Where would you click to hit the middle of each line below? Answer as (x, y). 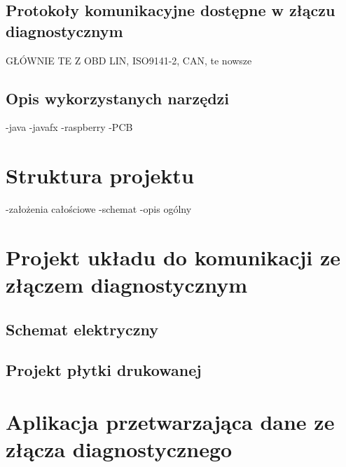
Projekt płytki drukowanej (104, 370)
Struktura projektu (100, 175)
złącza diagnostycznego (119, 449)
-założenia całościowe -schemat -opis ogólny (99, 209)
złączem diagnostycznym (127, 285)
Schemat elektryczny (82, 329)
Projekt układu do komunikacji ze (173, 257)
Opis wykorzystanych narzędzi (118, 98)
